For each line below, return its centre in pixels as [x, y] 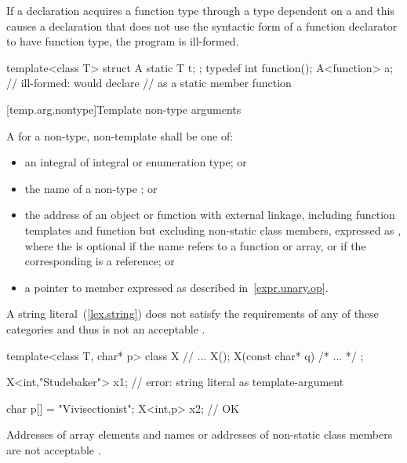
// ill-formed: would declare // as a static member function [149, 83]
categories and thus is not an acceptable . [106, 328]
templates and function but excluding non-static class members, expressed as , [213, 230]
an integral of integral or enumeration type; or [136, 162]
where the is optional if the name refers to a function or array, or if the [195, 245]
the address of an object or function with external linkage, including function [210, 215]
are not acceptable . [54, 449]
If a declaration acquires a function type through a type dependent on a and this [200, 10]
